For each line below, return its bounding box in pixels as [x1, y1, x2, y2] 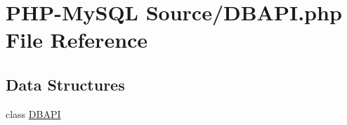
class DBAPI [6, 106, 61, 121]
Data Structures [6, 73, 125, 95]
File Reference [6, 25, 148, 54]
